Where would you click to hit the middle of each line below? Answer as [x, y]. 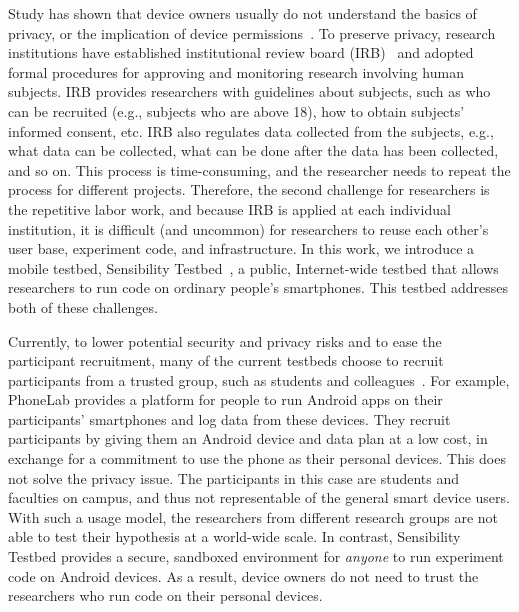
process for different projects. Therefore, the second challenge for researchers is [249, 189]
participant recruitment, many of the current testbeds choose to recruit [226, 360]
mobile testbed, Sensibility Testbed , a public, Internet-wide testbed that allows [253, 267]
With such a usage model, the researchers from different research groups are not [253, 516]
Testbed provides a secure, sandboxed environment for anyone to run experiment [256, 556]
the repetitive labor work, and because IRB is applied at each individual [229, 208]
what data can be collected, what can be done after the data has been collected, [253, 150]
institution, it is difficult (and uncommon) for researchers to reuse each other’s [248, 228]
